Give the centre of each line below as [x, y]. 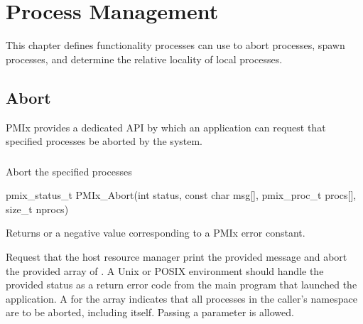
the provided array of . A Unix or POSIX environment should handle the [165, 270]
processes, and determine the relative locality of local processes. [144, 59]
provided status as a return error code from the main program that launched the [181, 285]
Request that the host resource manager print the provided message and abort [177, 256]
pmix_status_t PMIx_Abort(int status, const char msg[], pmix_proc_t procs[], [181, 195]
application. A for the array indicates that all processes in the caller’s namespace [181, 298]
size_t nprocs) [37, 209]
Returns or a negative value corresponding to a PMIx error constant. [156, 233]
